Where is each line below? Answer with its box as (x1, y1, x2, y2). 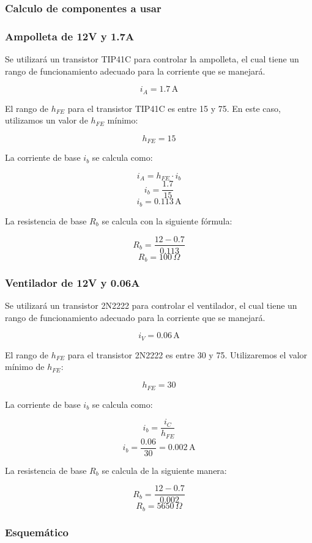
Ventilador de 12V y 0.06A (5, 275, 140, 290)
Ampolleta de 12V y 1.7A (5, 28, 135, 43)
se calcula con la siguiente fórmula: (102, 214, 232, 227)
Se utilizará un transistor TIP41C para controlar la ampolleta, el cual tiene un (5, 53, 299, 65)
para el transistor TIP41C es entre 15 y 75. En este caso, (67, 102, 281, 114)
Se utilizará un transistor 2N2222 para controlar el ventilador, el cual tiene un (5, 299, 297, 312)
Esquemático (5, 524, 69, 539)
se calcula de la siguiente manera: (102, 464, 227, 476)
